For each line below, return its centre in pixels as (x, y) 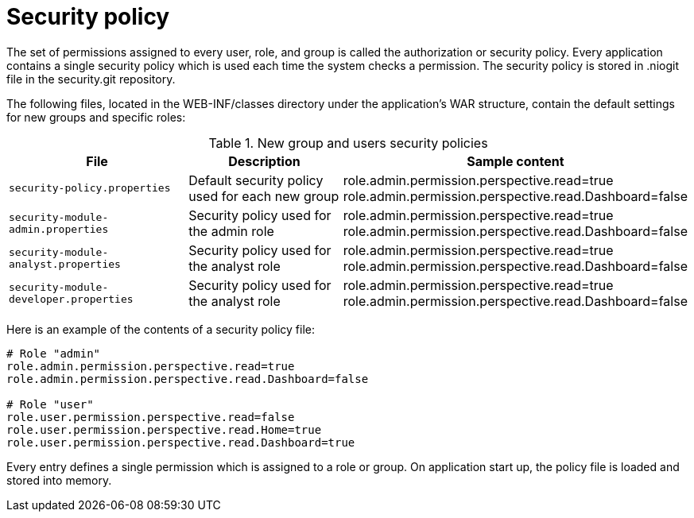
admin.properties (59, 229)
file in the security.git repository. (91, 79)
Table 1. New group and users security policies (348, 143)
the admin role (231, 231)
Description (264, 161)
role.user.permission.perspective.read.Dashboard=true (181, 442)
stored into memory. (59, 480)
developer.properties (71, 299)
